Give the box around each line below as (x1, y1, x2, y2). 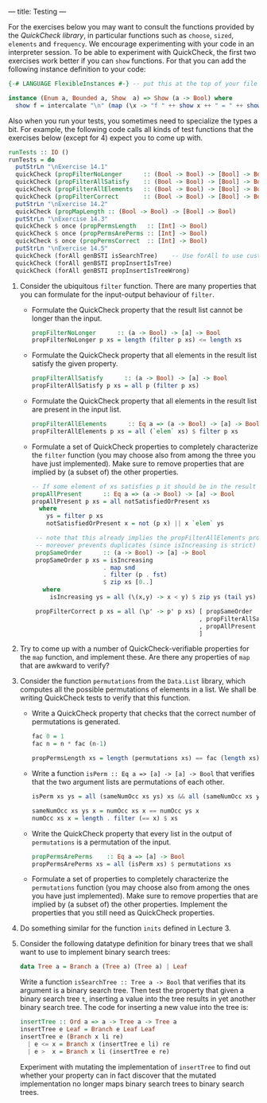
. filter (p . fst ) (103, 571, 168, 579)
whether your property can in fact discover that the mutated (19, 1070, 217, 1080)
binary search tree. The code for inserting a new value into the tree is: (19, 1003, 249, 1012)
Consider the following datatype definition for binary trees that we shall (19, 939, 253, 949)
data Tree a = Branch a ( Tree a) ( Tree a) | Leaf (19, 963, 188, 971)
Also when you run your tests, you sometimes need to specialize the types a (8, 115, 258, 126)
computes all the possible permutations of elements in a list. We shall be (19, 684, 257, 695)
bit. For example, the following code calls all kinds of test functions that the (8, 124, 254, 134)
